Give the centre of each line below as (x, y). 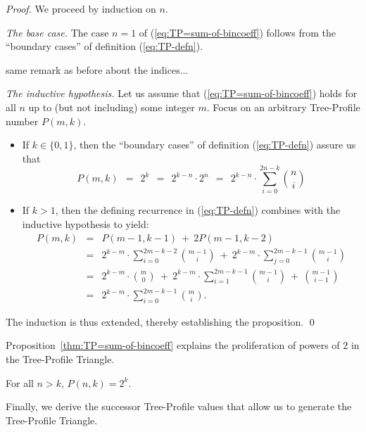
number (22, 121)
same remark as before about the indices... (97, 69)
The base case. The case (57, 32)
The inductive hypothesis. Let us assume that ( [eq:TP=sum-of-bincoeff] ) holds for (182, 93)
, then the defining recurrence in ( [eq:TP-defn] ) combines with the (198, 210)
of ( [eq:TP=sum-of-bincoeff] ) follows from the (238, 32)
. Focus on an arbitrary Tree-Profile (283, 107)
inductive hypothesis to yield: (86, 224)
